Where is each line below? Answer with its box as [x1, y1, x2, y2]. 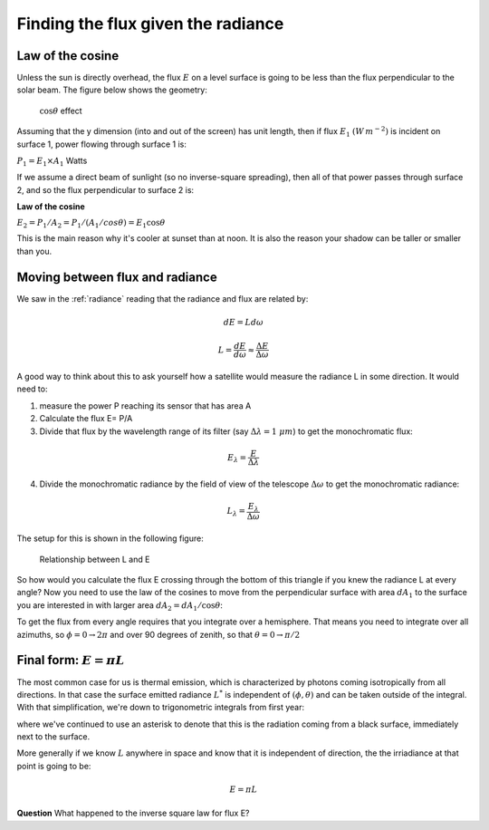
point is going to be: [16, 760, 91, 771]
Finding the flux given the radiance [16, 14, 284, 34]
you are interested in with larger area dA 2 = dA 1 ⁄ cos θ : [16, 599, 224, 613]
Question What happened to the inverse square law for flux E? [16, 807, 250, 819]
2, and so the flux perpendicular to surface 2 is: [16, 184, 195, 195]
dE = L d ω [223, 317, 264, 327]
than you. [16, 246, 53, 256]
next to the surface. [16, 731, 91, 742]
